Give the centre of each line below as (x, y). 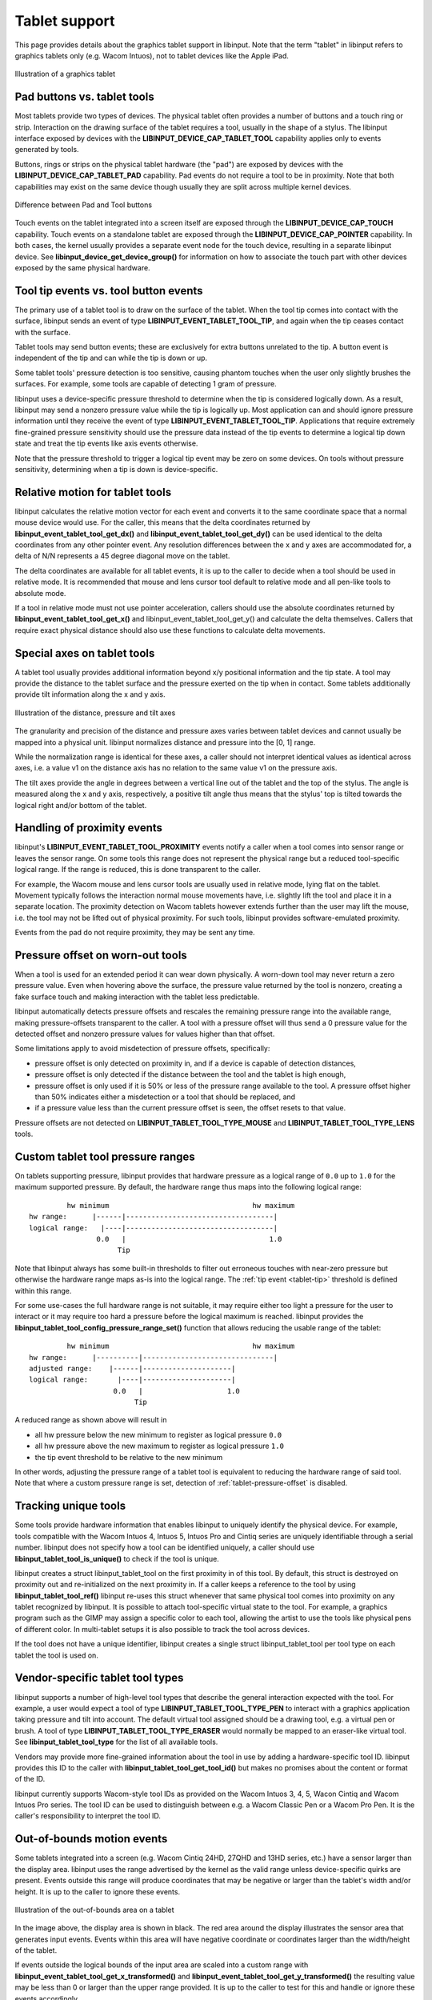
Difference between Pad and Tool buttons (83, 205)
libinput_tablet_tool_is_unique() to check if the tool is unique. (117, 1558)
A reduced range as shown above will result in (91, 1420)
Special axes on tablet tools (85, 653)
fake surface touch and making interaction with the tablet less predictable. (137, 997)
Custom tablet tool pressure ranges (105, 1156)
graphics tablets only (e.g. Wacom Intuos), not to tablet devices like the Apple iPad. (152, 55)
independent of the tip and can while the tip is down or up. (111, 358)
